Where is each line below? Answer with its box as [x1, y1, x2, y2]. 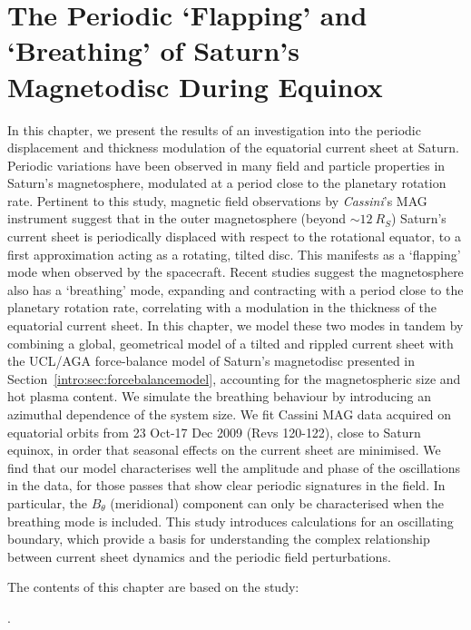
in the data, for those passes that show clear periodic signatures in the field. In [7, 476, 446, 495]
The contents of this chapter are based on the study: [7, 577, 299, 596]
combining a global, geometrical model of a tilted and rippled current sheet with [7, 333, 454, 352]
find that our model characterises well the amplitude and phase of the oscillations [7, 458, 461, 477]
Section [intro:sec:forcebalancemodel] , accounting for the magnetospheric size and [7, 369, 461, 388]
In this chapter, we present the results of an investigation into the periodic [7, 120, 421, 139]
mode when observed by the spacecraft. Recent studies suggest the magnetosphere [7, 262, 464, 281]
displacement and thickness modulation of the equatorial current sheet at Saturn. [7, 138, 459, 157]
